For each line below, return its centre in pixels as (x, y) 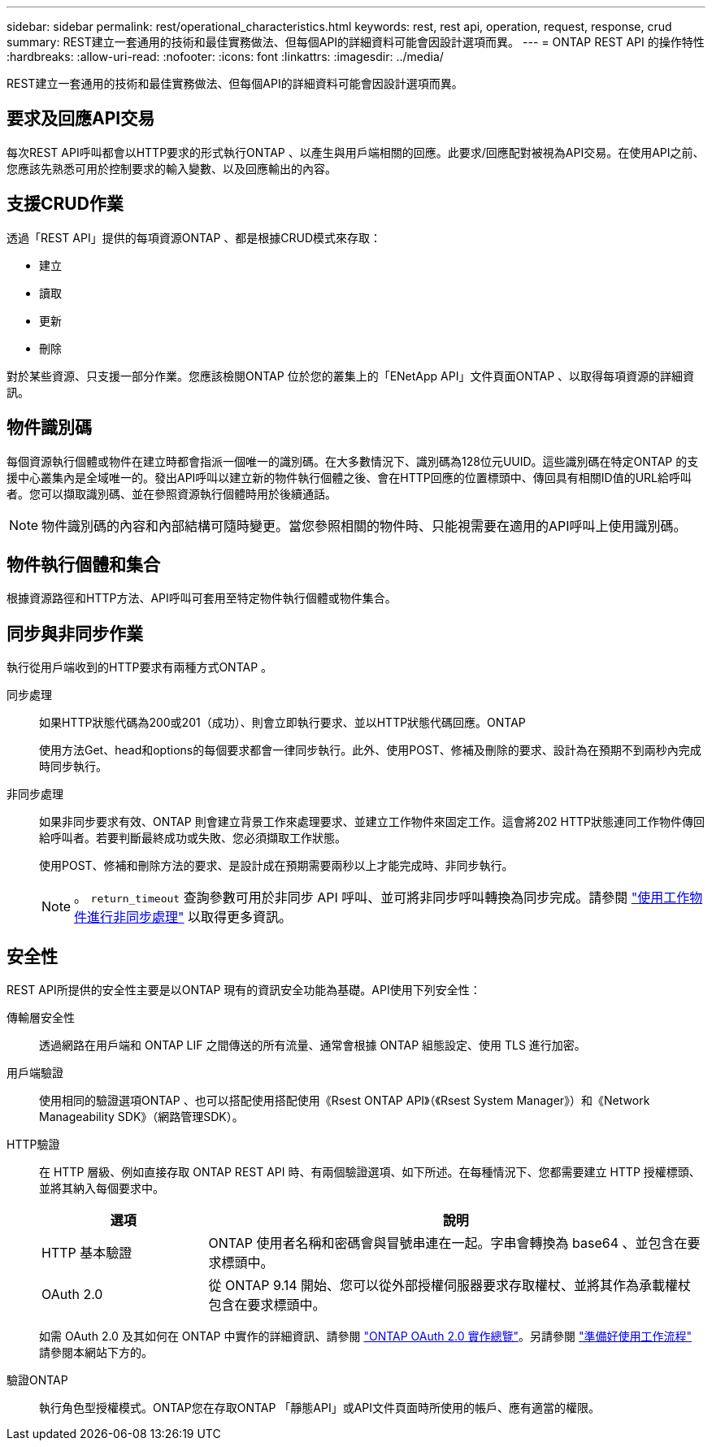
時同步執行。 (73, 767)
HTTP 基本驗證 (87, 1253)
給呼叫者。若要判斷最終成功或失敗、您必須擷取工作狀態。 (193, 838)
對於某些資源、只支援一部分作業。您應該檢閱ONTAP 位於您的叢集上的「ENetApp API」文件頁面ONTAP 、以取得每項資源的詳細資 (351, 376)
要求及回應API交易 (81, 119)
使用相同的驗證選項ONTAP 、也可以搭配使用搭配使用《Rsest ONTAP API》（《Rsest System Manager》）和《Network (345, 1101)
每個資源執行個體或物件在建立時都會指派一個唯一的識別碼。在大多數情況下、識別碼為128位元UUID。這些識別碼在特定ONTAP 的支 (353, 461)
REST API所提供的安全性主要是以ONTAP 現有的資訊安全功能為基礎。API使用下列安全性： (244, 990)
